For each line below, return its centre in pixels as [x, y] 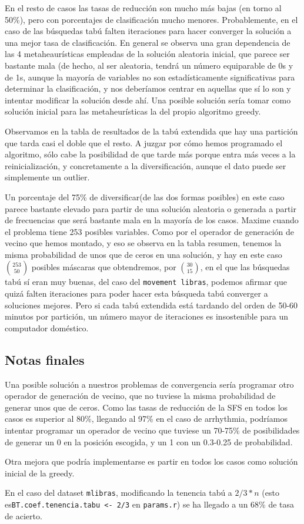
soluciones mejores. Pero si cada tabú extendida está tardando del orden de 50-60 [151, 305]
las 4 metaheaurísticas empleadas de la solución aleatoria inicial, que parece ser [147, 54]
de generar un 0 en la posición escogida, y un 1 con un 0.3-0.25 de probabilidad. [149, 441]
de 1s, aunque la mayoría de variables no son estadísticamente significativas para [150, 77]
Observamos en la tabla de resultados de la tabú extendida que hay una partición [151, 131]
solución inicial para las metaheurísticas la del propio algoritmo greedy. [133, 111]
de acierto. [24, 515]
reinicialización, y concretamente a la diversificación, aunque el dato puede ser [146, 165]
